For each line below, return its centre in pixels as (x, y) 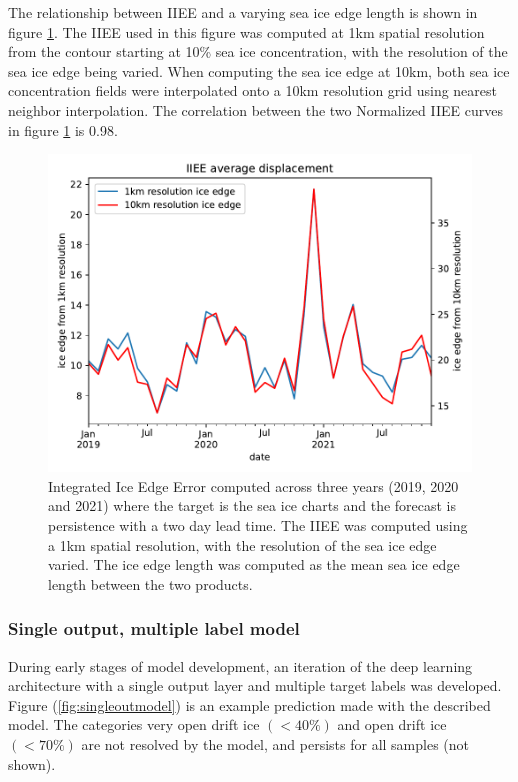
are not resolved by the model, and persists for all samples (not (275, 743)
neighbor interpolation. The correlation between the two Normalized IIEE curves (255, 109)
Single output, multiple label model (154, 628)
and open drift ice (392, 724)
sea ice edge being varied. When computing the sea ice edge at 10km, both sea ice (259, 70)
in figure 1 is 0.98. (63, 129)
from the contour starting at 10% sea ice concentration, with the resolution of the (258, 51)
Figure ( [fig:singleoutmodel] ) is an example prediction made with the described (249, 704)
